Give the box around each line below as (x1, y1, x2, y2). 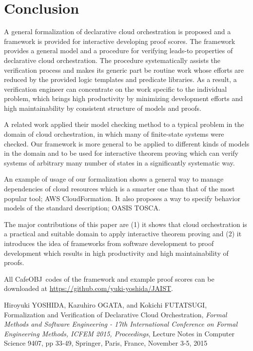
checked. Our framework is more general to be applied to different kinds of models (4, 138, 250, 148)
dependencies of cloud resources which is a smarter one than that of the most (4, 184, 235, 194)
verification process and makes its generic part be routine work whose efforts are (4, 64, 244, 75)
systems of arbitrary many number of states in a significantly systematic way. (4, 157, 235, 167)
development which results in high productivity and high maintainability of (4, 248, 229, 258)
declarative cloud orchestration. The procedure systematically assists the (4, 55, 221, 65)
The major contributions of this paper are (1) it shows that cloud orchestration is (4, 219, 247, 229)
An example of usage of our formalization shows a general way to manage (4, 174, 224, 184)
